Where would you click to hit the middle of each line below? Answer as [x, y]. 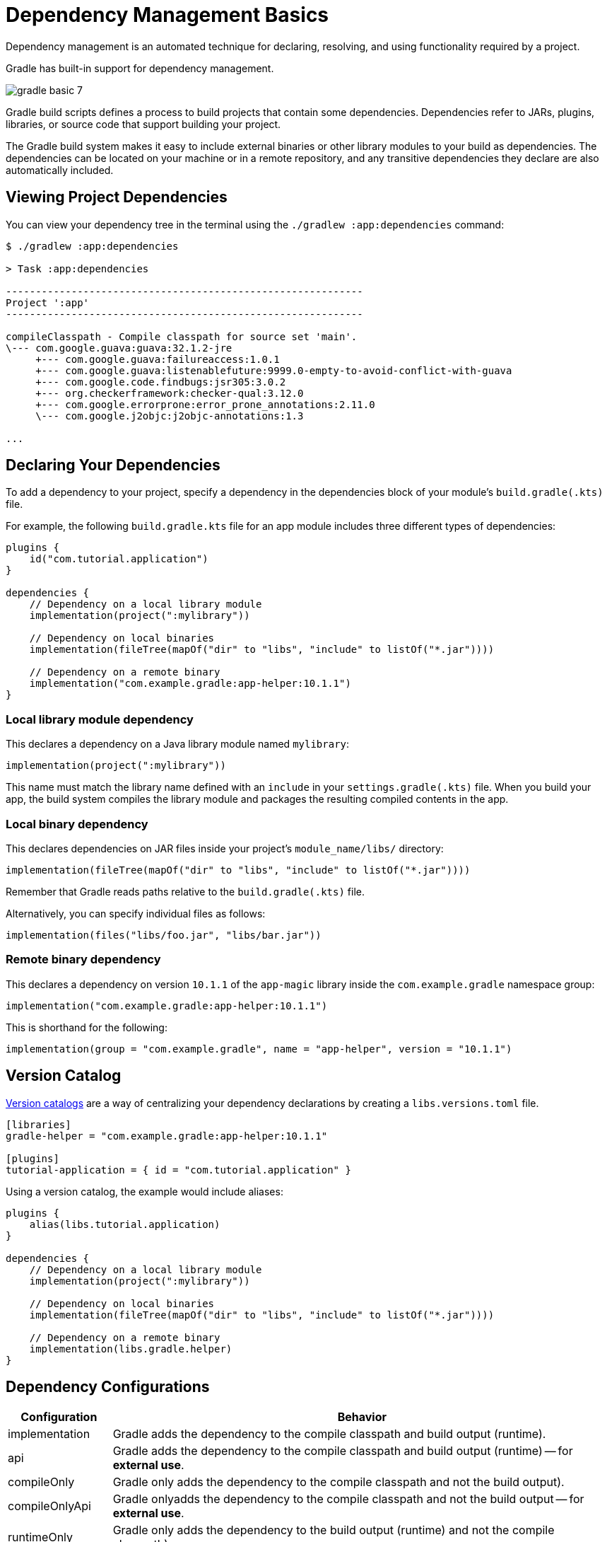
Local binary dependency [77, 824]
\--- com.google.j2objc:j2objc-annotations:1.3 [170, 416]
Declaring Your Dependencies [113, 465]
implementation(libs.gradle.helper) [131, 1349]
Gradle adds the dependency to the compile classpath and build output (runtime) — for [343, 1451]
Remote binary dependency [83, 960]
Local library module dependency [100, 719]
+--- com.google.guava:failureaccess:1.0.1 [158, 359]
